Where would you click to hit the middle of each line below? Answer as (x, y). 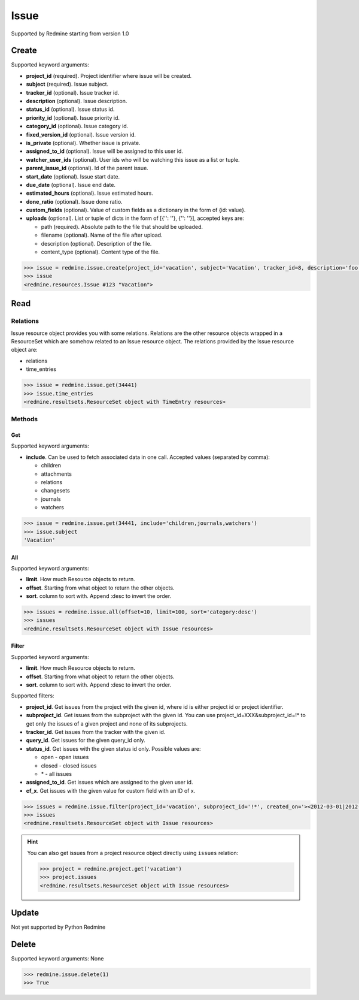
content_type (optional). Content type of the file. (101, 252)
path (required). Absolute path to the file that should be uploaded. (122, 226)
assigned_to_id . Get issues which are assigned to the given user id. (109, 783)
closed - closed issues (69, 765)
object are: (25, 350)
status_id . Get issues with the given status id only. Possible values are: (113, 748)
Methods (25, 419)
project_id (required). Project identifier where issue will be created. (109, 75)
